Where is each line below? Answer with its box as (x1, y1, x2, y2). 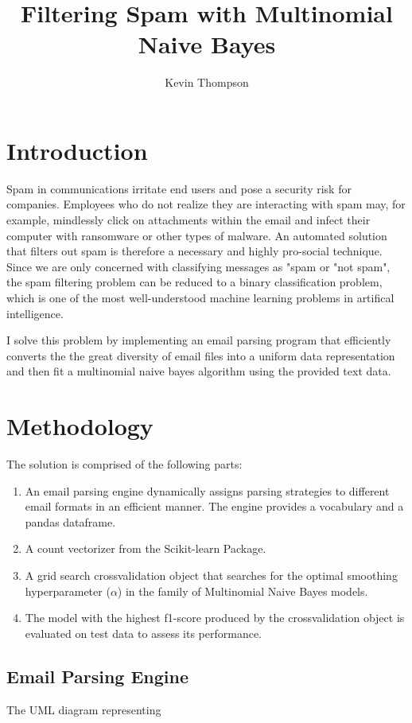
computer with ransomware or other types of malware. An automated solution (6, 227, 387, 243)
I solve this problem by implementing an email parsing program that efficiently (6, 332, 391, 348)
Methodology (6, 410, 154, 442)
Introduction (6, 134, 148, 166)
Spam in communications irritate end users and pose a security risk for (6, 180, 352, 196)
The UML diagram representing (6, 701, 161, 717)
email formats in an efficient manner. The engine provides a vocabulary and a (25, 498, 404, 515)
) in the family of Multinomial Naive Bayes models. (117, 582, 368, 599)
